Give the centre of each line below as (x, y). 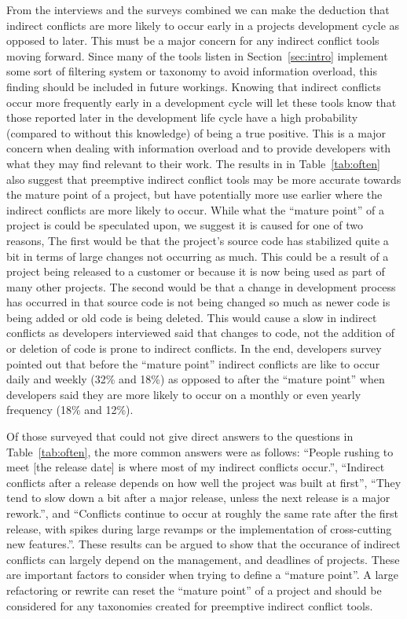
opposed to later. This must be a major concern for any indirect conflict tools (193, 40)
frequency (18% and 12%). (70, 410)
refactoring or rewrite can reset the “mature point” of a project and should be (194, 590)
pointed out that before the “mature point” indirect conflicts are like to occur (193, 363)
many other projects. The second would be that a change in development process (201, 286)
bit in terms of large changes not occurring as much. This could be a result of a (198, 256)
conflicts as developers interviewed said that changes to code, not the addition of (200, 333)
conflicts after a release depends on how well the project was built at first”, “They (204, 482)
